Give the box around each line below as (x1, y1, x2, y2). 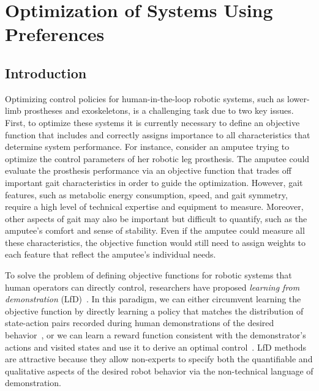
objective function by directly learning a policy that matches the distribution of (5, 304, 304, 317)
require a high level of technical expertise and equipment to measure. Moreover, (5, 200, 304, 213)
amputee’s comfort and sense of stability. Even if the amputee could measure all (5, 224, 305, 237)
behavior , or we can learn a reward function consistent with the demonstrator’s (5, 329, 306, 341)
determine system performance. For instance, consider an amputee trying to (5, 140, 290, 153)
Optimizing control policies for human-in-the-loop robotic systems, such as (5, 92, 285, 105)
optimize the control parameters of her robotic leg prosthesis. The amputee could (5, 152, 310, 165)
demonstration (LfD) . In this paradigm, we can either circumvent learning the (5, 292, 301, 305)
